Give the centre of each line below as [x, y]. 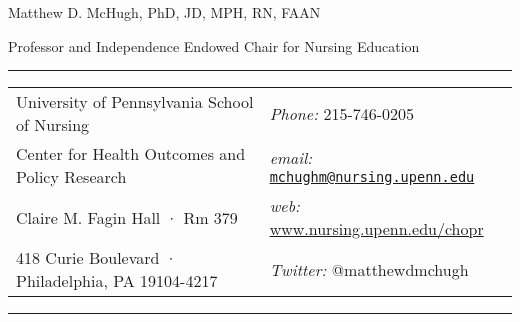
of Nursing [53, 125]
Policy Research [71, 177]
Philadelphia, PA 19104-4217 [117, 281]
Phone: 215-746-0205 [342, 113]
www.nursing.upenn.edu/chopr [376, 229]
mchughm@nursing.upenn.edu [372, 176]
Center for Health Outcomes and [131, 154]
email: [291, 157]
